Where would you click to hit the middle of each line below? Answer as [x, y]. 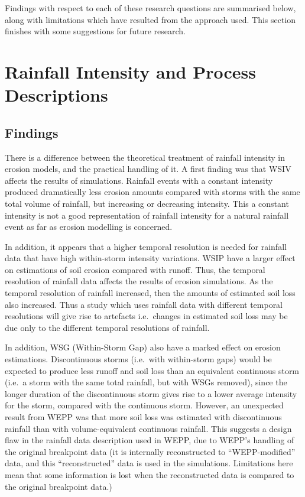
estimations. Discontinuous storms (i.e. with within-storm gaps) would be [138, 359]
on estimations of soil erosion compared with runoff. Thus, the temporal [135, 269]
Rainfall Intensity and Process [130, 71]
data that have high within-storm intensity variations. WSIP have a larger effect [150, 258]
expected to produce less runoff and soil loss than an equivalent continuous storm [152, 370]
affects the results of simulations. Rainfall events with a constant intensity [139, 180]
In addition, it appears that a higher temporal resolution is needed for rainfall [146, 246]
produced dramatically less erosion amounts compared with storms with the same [152, 192]
